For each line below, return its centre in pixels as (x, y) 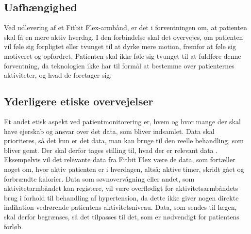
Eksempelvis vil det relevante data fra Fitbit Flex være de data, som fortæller (120, 159)
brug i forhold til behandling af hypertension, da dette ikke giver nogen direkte (121, 197)
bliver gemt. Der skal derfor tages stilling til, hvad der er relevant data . (111, 150)
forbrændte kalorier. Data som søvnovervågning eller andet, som (99, 178)
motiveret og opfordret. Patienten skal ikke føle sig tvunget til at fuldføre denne (123, 56)
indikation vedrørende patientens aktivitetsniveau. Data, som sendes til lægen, (120, 207)
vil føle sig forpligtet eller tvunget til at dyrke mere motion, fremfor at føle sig (120, 46)
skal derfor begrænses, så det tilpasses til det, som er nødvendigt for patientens (122, 216)
